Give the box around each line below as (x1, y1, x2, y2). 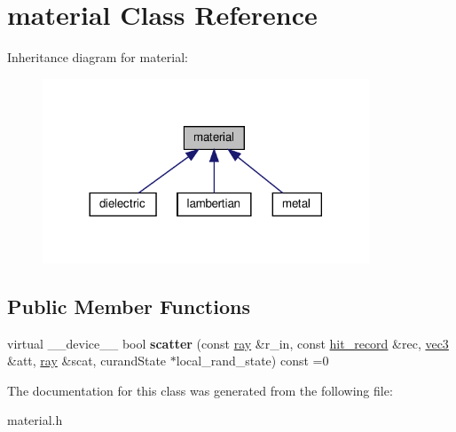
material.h (7, 411, 63, 429)
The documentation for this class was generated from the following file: (7, 381, 393, 399)
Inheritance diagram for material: (7, 48, 188, 67)
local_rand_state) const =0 (176, 351, 329, 370)
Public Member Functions (7, 292, 250, 319)
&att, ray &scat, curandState (7, 351, 167, 370)
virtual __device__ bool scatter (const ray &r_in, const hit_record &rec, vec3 (7, 334, 449, 352)
